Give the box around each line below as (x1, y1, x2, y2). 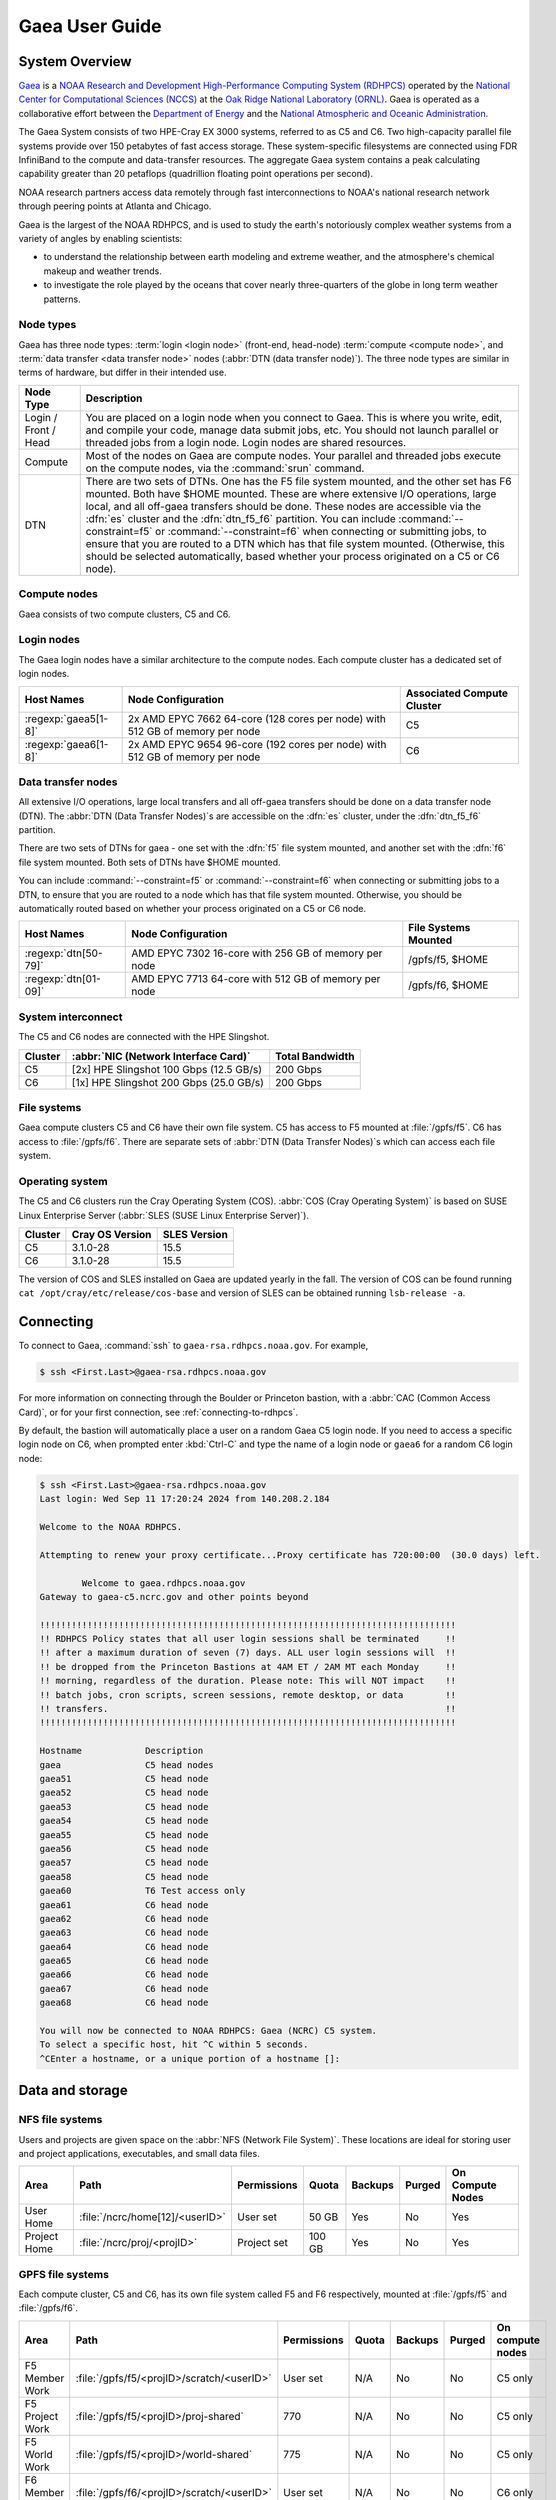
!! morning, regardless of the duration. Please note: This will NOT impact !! (39, 1675, 457, 1687)
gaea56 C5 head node (39, 1843, 209, 1854)
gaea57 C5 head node (39, 1857, 209, 1869)
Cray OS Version (71, 1227, 152, 1241)
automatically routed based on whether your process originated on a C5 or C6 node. (18, 903, 367, 914)
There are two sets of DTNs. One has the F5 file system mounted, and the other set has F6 (85, 474, 512, 488)
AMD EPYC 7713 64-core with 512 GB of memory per (131, 972, 381, 986)
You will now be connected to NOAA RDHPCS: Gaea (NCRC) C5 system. (39, 2025, 378, 2037)
